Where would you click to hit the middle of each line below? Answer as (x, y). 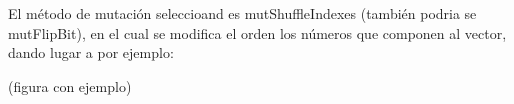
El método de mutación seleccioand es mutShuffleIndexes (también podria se (242, 13)
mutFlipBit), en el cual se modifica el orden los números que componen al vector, (257, 32)
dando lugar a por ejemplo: (91, 52)
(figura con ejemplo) (70, 85)
